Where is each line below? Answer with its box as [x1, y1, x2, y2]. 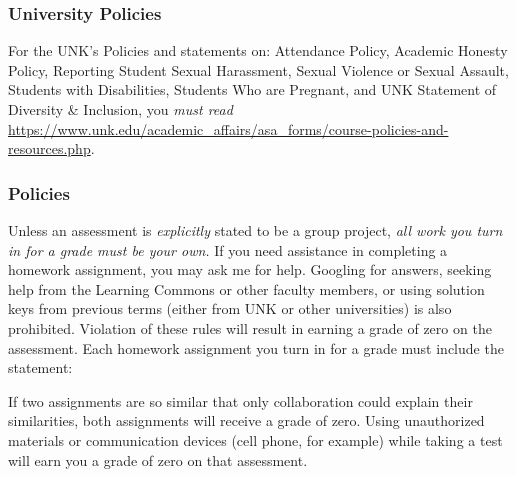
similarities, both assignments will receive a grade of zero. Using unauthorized [8, 410, 485, 431]
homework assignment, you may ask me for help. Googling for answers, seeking [8, 259, 492, 280]
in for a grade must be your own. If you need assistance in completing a [8, 239, 448, 260]
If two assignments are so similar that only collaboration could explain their [8, 390, 473, 411]
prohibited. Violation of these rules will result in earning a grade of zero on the [8, 317, 492, 338]
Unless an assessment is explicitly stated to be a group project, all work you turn [8, 220, 503, 240]
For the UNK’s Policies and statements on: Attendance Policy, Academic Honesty [8, 40, 508, 61]
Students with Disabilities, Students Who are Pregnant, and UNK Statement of [8, 79, 497, 100]
